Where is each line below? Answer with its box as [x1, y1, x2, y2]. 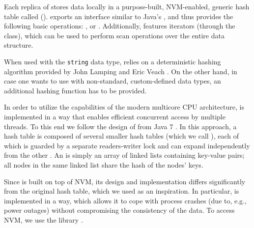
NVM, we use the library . [4, 214, 83, 225]
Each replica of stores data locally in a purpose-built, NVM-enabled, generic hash [4, 1, 250, 11]
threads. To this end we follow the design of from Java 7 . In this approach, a [4, 121, 237, 131]
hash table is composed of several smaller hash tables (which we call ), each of [4, 131, 239, 141]
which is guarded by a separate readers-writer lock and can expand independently [4, 140, 250, 150]
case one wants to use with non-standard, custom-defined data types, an [4, 76, 221, 86]
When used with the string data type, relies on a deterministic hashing [4, 56, 221, 66]
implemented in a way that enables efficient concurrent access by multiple [4, 112, 226, 121]
